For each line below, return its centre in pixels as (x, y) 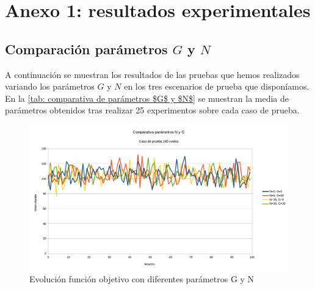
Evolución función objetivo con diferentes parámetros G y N (142, 278)
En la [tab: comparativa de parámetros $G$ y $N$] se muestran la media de (147, 98)
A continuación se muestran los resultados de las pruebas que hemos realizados (152, 74)
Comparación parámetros (86, 48)
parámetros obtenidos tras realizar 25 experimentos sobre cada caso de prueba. (152, 110)
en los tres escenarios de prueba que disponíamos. (217, 86)
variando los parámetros (50, 86)
